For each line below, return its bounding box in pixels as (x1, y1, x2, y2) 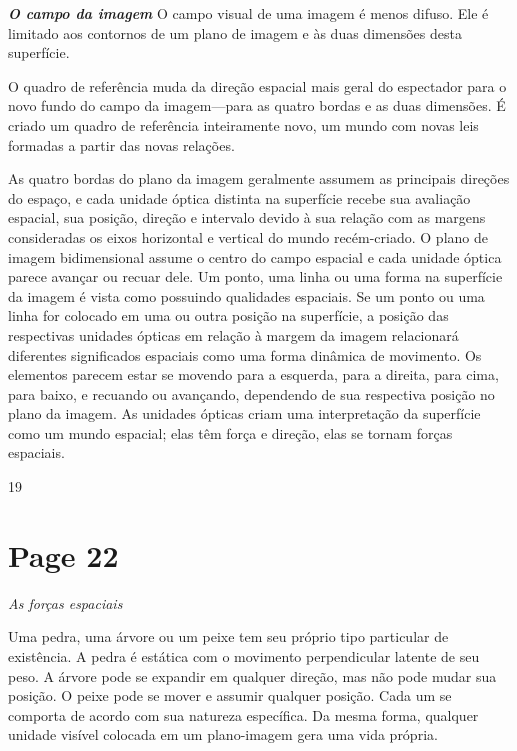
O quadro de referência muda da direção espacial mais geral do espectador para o (8, 75, 507, 96)
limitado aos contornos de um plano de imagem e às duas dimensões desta (8, 22, 462, 43)
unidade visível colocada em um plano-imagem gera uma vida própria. (8, 724, 438, 745)
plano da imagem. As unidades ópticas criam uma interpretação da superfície (8, 403, 481, 424)
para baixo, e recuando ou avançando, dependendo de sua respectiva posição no (8, 383, 495, 404)
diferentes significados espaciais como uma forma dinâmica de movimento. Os (8, 344, 482, 365)
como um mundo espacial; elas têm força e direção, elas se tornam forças (8, 422, 453, 443)
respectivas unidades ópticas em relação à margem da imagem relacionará (8, 324, 459, 345)
